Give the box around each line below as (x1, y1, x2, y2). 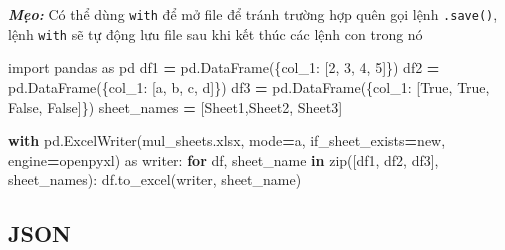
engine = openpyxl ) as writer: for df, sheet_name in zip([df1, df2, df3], (8, 149, 439, 170)
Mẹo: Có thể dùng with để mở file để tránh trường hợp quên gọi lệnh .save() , (8, 4, 498, 24)
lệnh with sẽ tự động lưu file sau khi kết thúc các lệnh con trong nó (8, 23, 423, 44)
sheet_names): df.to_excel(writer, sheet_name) (8, 169, 302, 190)
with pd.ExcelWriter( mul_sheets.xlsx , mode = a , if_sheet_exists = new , (8, 130, 446, 151)
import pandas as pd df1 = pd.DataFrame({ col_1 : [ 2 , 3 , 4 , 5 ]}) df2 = (8, 57, 440, 78)
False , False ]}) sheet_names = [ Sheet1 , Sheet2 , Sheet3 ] (8, 96, 343, 117)
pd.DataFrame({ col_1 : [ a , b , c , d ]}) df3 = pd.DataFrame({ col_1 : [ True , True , (8, 76, 490, 97)
